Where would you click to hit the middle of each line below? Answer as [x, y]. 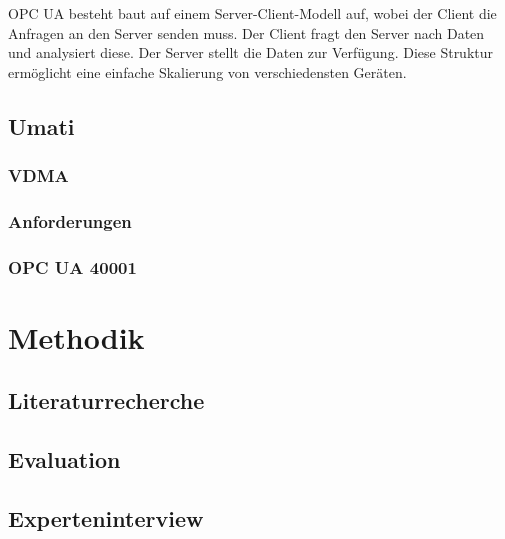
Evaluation [64, 459]
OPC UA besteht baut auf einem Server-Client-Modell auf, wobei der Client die [252, 13]
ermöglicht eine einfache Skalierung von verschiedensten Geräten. [207, 71]
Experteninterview [106, 518]
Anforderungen [70, 220]
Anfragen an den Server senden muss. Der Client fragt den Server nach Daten [246, 32]
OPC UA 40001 [72, 266]
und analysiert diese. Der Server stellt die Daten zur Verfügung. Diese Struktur [251, 52]
